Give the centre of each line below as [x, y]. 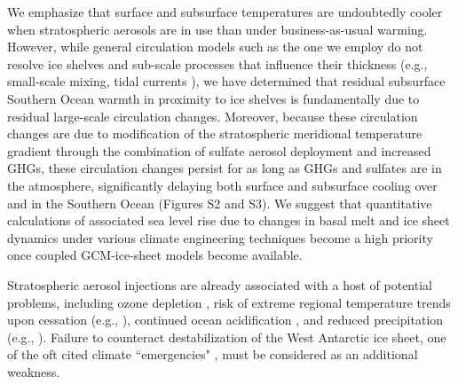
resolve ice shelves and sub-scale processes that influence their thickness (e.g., [217, 63]
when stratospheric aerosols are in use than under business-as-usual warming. [217, 29]
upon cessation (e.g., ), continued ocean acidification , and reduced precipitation [225, 320]
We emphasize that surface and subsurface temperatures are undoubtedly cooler [225, 12]
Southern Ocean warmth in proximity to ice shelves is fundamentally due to [213, 98]
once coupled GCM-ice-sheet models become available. [155, 255]
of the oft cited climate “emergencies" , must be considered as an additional [213, 354]
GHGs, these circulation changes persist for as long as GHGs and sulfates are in [225, 168]
